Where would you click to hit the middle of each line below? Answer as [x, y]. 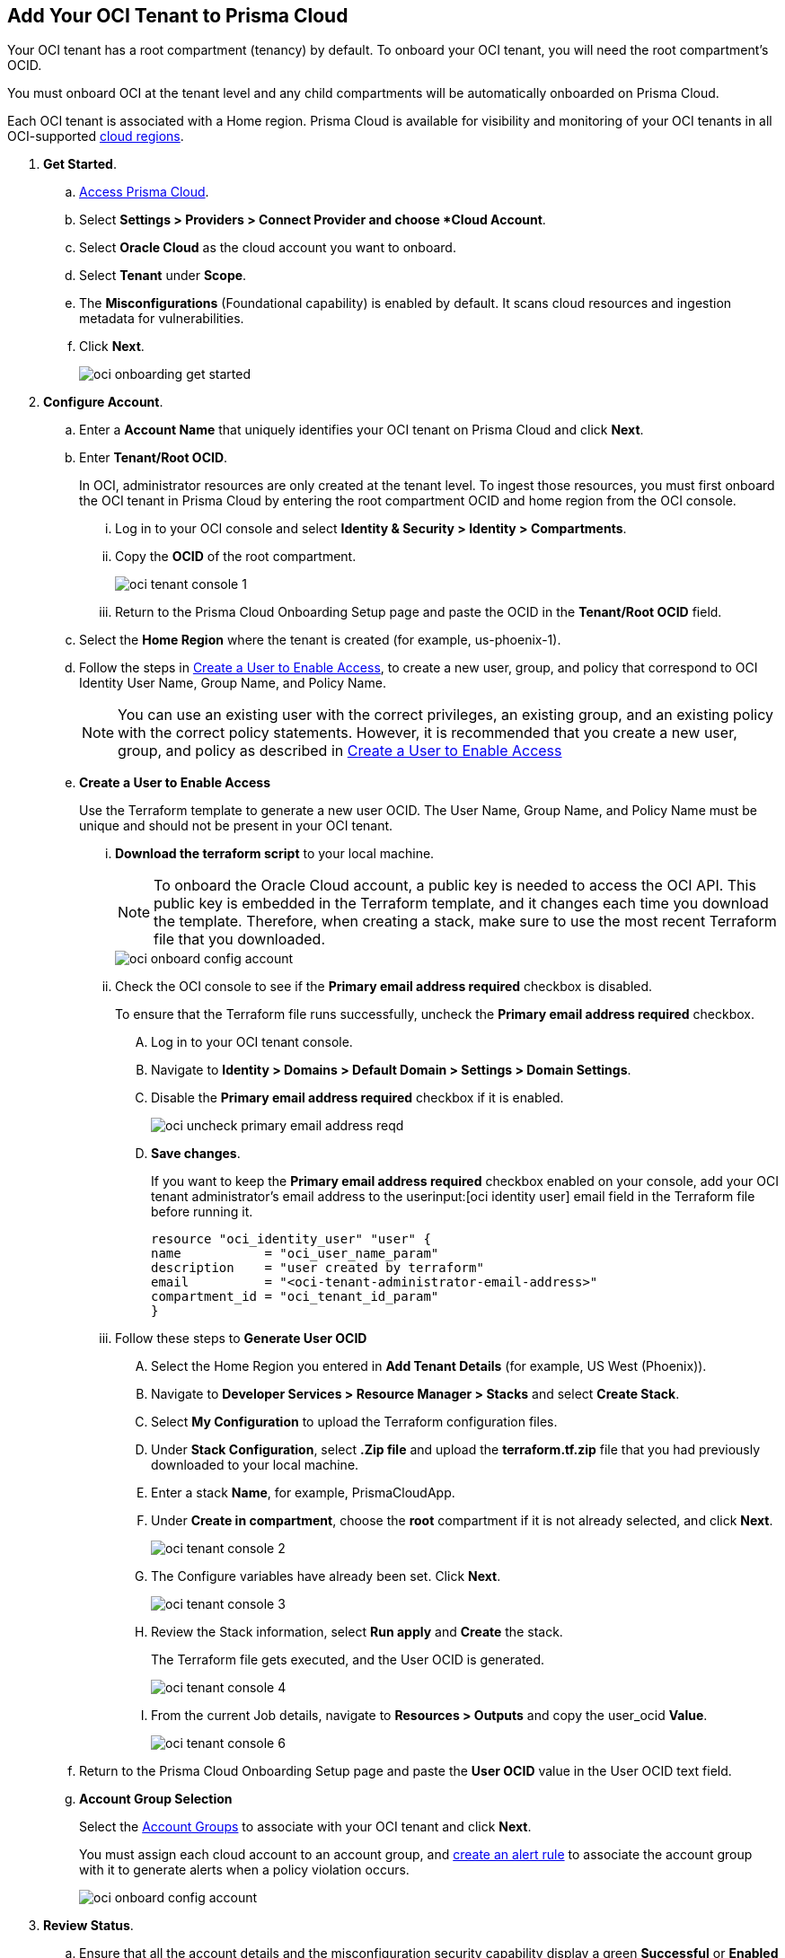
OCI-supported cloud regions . [96, 136]
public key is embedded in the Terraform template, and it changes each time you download [461, 904]
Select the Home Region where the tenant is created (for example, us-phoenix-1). [320, 640]
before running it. [202, 1212]
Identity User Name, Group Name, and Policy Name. [233, 683]
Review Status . [88, 1926]
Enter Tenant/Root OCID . [154, 458]
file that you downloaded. [239, 939]
